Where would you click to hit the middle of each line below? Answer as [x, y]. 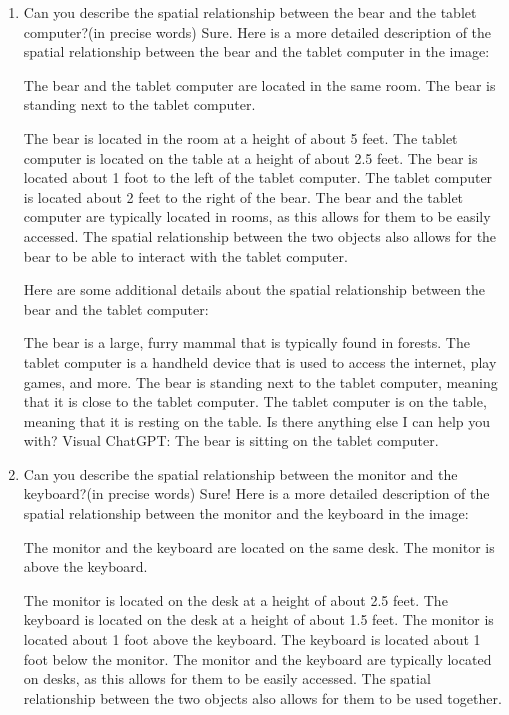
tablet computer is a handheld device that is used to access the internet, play [260, 361]
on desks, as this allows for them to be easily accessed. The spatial [227, 678]
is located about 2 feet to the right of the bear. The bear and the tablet [243, 196]
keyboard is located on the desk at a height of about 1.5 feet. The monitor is [258, 619]
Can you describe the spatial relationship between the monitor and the [240, 473]
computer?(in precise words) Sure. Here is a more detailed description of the [257, 31]
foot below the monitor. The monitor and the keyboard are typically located [257, 658]
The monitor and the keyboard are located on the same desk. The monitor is [259, 546]
